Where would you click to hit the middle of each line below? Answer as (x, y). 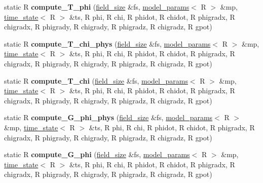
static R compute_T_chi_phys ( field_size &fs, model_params (107, 43)
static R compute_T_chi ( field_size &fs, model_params (96, 80)
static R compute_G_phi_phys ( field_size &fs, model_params (108, 117)
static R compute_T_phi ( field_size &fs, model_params (97, 7)
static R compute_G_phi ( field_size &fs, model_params (97, 154)
